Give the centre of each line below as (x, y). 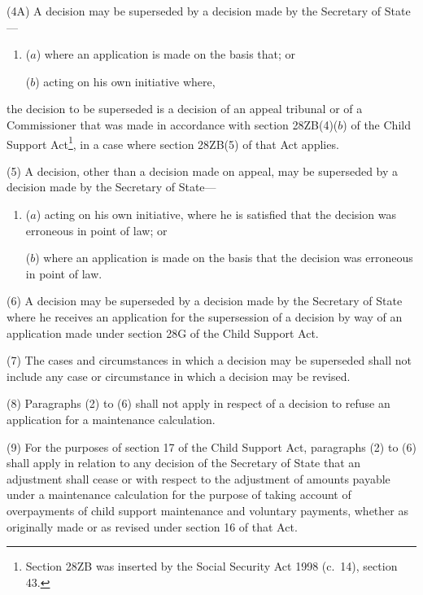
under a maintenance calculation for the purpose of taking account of (179, 494)
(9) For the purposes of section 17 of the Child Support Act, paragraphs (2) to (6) (211, 446)
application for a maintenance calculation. (111, 419)
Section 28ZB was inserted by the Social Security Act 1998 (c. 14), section (211, 566)
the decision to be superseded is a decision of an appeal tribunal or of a (185, 109)
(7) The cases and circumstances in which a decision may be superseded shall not (209, 360)
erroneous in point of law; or (96, 230)
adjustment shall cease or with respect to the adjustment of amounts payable (198, 478)
